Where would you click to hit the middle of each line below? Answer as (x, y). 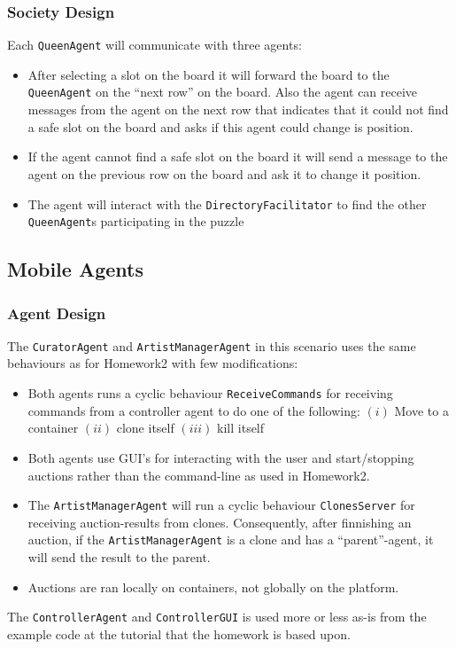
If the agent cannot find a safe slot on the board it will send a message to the (238, 156)
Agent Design (57, 313)
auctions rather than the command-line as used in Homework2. (199, 475)
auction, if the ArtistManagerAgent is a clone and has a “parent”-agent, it (231, 540)
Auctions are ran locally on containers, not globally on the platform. (213, 586)
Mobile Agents (75, 269)
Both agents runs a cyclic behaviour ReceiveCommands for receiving (210, 393)
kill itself (241, 428)
